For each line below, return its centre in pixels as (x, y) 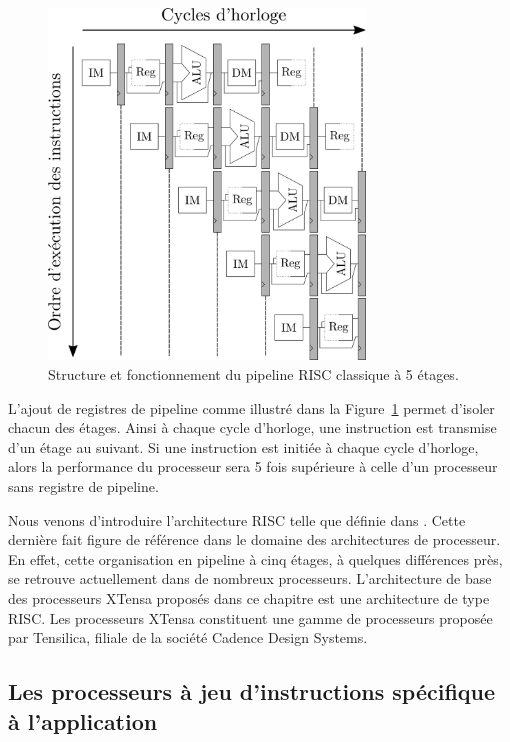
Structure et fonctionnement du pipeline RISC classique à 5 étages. (253, 374)
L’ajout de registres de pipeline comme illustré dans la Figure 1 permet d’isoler (251, 407)
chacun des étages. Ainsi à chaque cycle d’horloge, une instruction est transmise (252, 427)
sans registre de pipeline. (83, 485)
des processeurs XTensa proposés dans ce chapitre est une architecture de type (249, 597)
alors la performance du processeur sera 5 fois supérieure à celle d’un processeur (253, 466)
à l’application (83, 720)
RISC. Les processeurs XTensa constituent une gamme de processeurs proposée (250, 617)
